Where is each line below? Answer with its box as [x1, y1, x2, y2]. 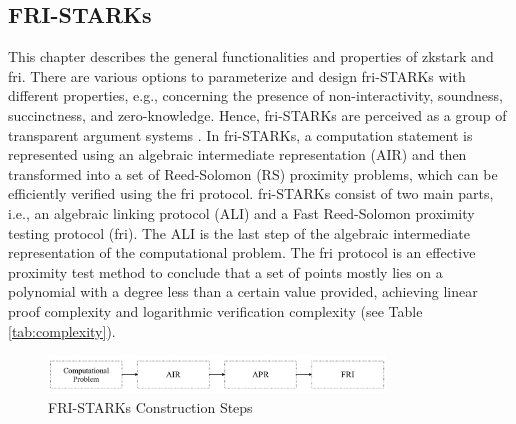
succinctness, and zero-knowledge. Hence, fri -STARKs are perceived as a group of [8, 104, 507, 125]
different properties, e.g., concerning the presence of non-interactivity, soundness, [8, 85, 503, 106]
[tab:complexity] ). [8, 320, 116, 341]
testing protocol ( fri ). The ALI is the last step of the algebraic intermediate [8, 222, 470, 243]
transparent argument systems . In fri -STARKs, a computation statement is [8, 124, 473, 145]
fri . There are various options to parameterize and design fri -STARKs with [8, 65, 466, 86]
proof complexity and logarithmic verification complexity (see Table [8, 300, 423, 321]
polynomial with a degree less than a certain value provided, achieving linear [8, 281, 478, 302]
